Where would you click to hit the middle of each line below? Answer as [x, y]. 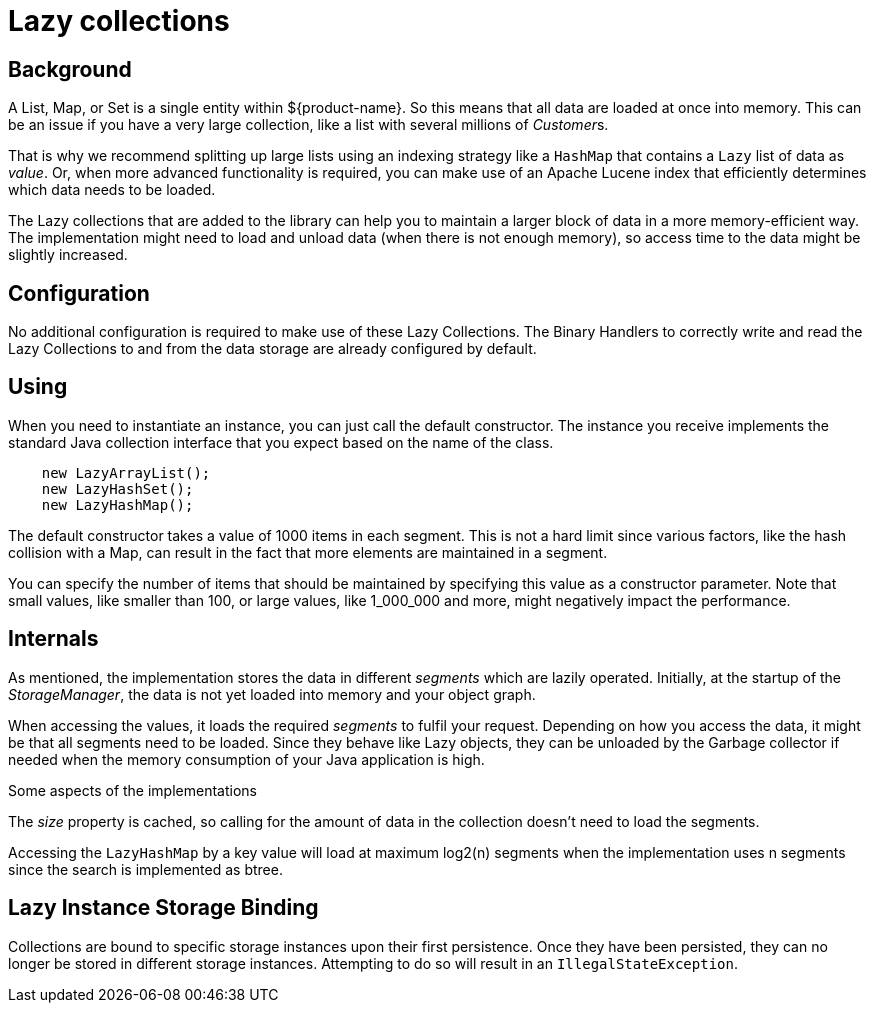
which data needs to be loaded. [112, 190]
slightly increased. [68, 255]
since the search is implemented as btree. [145, 869]
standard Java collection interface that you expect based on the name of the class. [281, 442]
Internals [53, 639]
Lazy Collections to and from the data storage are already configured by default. [272, 349]
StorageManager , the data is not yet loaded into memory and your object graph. [272, 694]
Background [70, 69]
